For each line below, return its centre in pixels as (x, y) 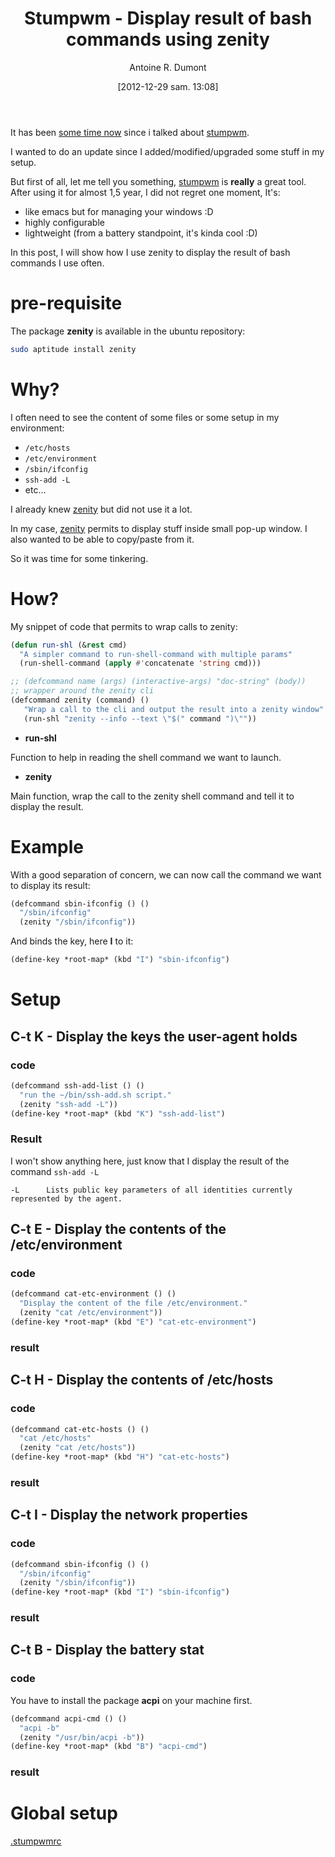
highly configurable (64, 222)
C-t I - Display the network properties (129, 1515)
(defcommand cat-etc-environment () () (93, 1294)
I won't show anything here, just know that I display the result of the (150, 1161)
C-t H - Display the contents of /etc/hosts (142, 1380)
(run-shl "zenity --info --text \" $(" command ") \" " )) (140, 718)
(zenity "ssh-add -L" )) (68, 1104)
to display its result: (50, 885)
